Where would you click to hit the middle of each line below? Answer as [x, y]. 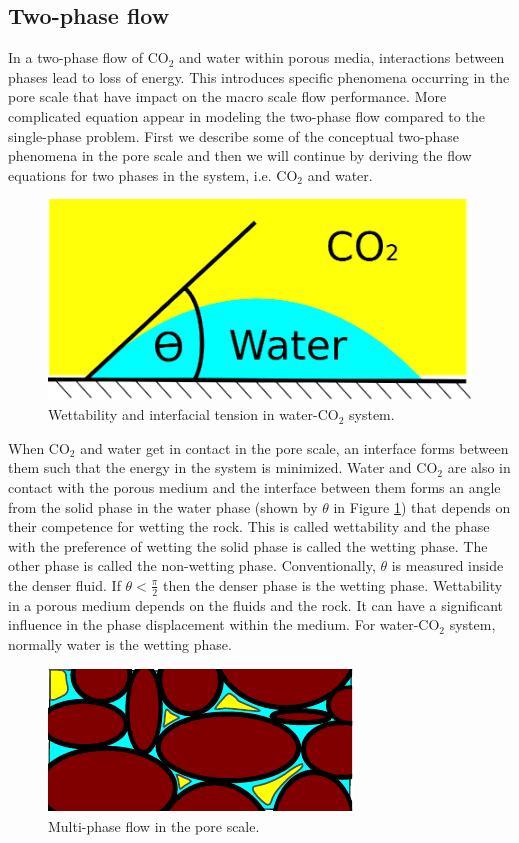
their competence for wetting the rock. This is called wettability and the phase [249, 526]
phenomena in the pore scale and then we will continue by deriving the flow [240, 155]
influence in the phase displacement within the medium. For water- [213, 624]
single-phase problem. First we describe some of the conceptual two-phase [234, 135]
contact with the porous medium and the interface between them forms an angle [254, 486]
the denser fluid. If [64, 584]
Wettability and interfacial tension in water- [183, 414]
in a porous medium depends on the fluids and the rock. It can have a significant [256, 604]
